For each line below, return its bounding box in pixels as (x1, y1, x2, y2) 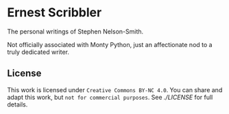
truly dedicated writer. (7, 48, 70, 56)
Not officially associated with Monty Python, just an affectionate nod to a (7, 40, 213, 48)
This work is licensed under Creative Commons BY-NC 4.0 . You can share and (7, 85, 223, 94)
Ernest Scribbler (7, 5, 102, 20)
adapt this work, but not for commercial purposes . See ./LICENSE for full (7, 93, 213, 101)
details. (7, 100, 28, 109)
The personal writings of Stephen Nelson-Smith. (7, 27, 144, 35)
